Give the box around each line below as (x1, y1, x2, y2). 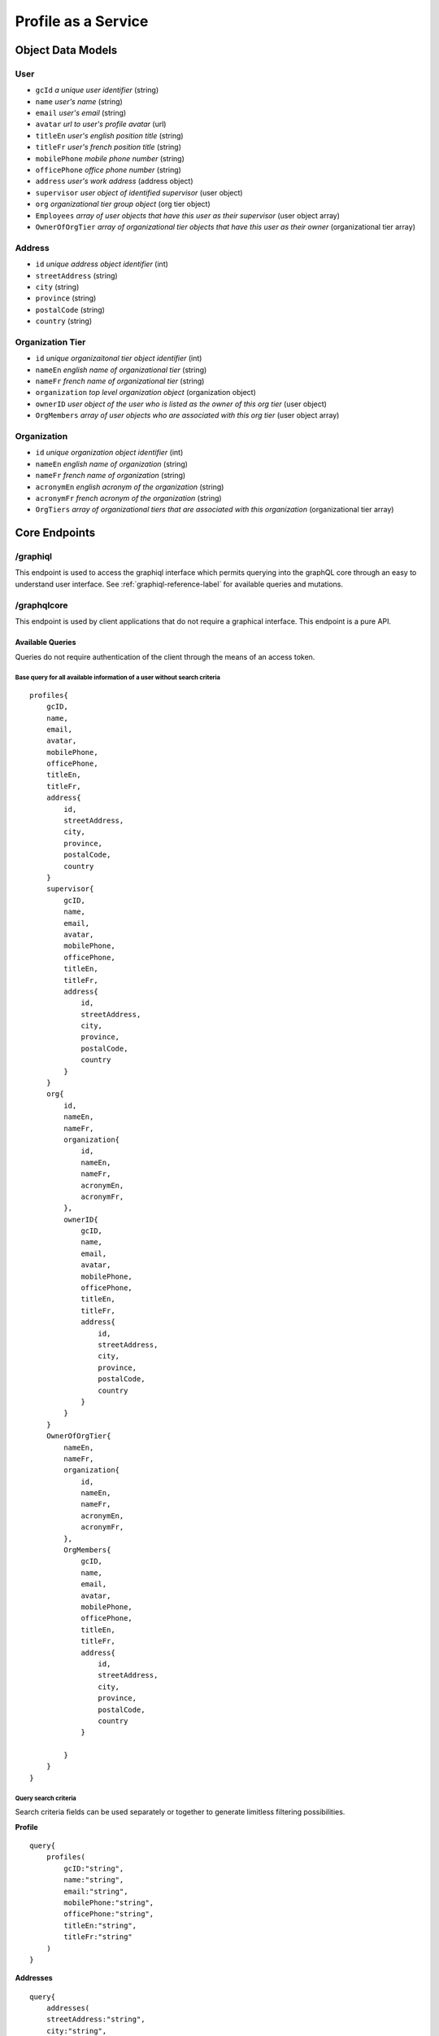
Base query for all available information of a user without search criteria (15, 674, 221, 682)
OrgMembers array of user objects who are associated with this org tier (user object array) (35, 410, 340, 420)
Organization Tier (15, 336, 86, 348)
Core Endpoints (15, 526, 96, 540)
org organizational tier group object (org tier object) (35, 200, 211, 209)
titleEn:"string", (63, 1920, 137, 1930)
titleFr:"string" (63, 1933, 133, 1942)
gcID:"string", (63, 1863, 124, 1873)
